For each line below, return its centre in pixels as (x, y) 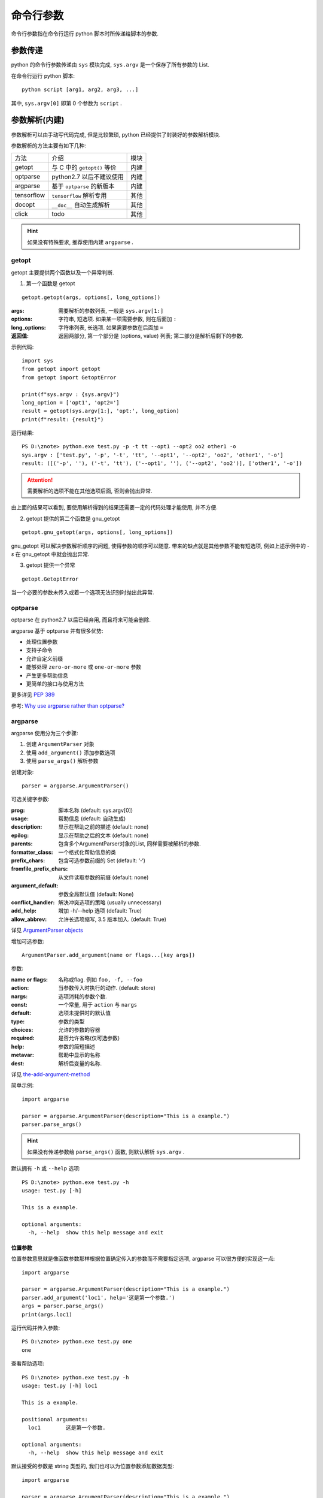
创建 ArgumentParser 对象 (60, 744)
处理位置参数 (42, 642)
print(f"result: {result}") (63, 419)
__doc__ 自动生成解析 (81, 205)
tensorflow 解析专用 (79, 196)
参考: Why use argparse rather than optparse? (68, 706)
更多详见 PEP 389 (33, 694)
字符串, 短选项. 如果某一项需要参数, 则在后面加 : (118, 319)
